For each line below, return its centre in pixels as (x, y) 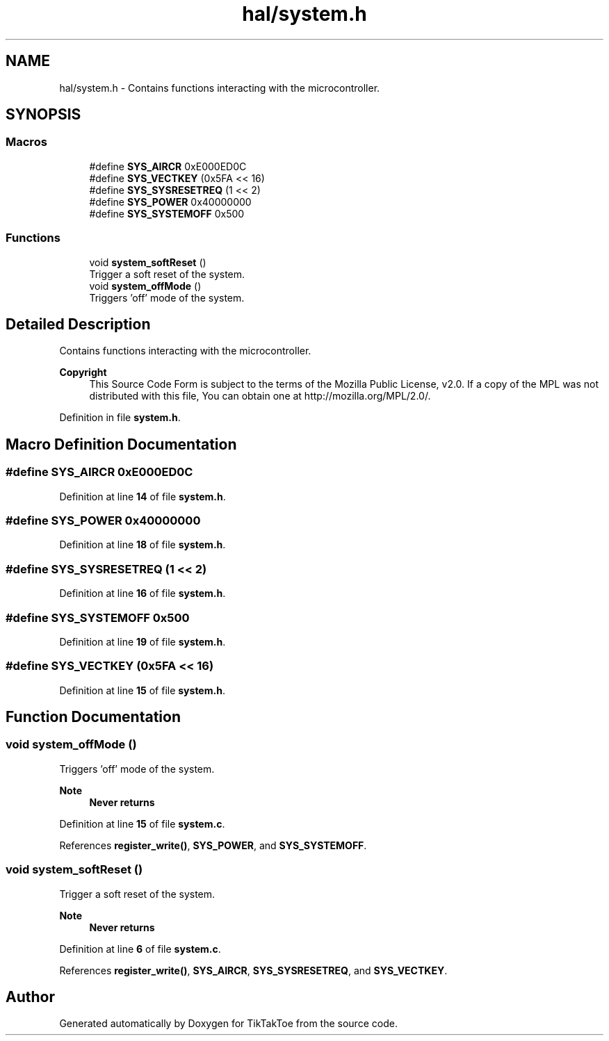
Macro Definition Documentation (121, 444)
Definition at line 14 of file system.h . (143, 496)
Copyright (83, 372)
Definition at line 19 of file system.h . (143, 641)
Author (30, 997)
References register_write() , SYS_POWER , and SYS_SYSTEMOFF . (213, 845)
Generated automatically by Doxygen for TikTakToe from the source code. (228, 1024)
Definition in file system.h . (120, 418)
